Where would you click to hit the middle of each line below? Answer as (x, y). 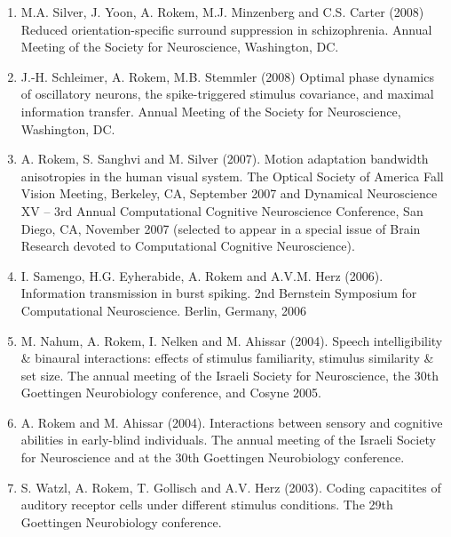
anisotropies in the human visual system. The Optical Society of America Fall (232, 176)
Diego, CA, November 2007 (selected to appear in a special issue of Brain (221, 228)
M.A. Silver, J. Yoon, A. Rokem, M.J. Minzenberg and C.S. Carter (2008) (222, 12)
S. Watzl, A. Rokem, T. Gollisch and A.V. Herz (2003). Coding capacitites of (231, 487)
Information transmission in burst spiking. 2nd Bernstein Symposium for (219, 293)
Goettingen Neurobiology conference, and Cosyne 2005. (171, 393)
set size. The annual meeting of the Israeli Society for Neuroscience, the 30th (229, 375)
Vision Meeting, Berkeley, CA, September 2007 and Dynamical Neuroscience (229, 193)
